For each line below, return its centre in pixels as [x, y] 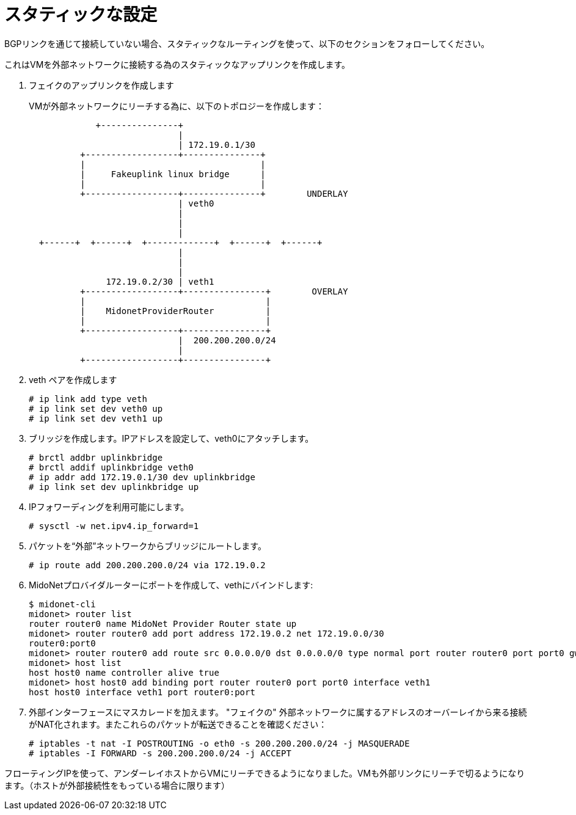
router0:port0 [62, 643]
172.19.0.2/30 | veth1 [160, 281]
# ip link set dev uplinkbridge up [114, 487]
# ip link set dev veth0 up [96, 408]
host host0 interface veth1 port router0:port [142, 692]
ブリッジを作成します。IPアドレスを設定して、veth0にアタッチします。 [171, 438]
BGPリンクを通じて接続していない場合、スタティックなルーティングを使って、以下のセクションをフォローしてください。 [247, 43]
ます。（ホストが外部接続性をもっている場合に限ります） [117, 785]
